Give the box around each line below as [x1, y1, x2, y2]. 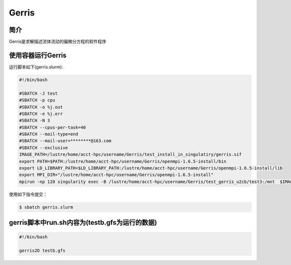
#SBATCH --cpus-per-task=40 [19, 124, 86, 130]
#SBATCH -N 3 [19, 118, 50, 123]
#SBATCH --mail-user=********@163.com [19, 138, 112, 144]
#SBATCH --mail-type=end [19, 132, 79, 137]
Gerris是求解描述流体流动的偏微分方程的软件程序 [9, 39, 107, 45]
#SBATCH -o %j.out [19, 104, 63, 110]
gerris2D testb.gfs [19, 248, 65, 253]
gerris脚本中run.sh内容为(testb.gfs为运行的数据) [9, 218, 157, 227]
